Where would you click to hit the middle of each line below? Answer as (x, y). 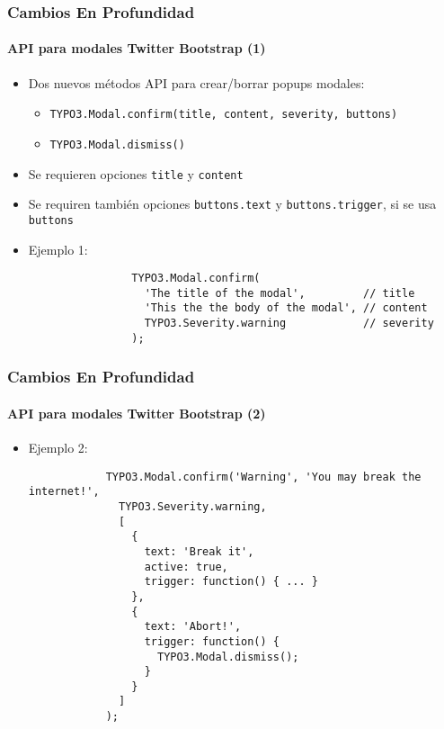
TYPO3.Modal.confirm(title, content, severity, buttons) (224, 115)
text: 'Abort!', (193, 627)
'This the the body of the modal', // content (286, 308)
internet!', (64, 492)
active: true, (186, 567)
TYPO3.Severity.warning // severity (289, 324)
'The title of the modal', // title (280, 293)
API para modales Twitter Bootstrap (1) (137, 48)
